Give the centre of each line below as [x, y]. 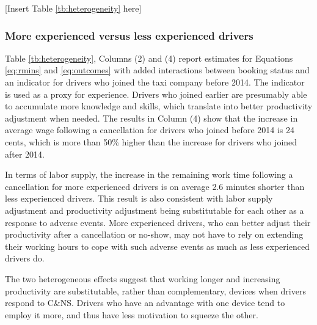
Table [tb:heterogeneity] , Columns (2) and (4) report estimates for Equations [149, 58]
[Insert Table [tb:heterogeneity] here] [73, 8]
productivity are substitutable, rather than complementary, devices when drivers [155, 290]
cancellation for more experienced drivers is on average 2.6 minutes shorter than [155, 186]
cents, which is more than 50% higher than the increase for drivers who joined [151, 141]
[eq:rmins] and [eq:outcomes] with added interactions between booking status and [157, 70]
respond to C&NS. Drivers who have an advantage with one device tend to [145, 303]
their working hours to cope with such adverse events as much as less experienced [157, 246]
